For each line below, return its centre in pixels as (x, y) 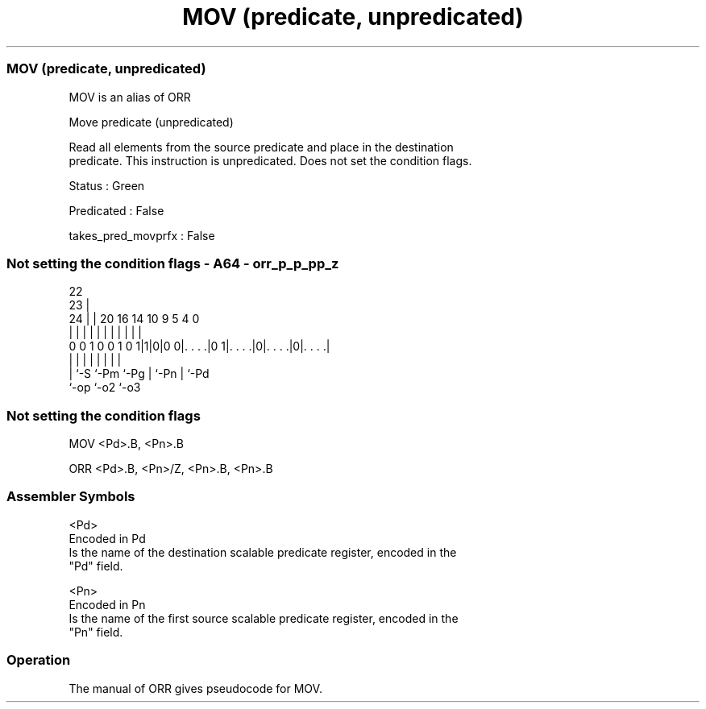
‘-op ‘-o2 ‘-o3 (105, 388)
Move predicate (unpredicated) (151, 122)
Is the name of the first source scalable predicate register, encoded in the (264, 618)
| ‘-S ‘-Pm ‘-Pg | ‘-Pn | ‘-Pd (139, 374)
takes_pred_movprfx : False (142, 235)
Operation (39, 660)
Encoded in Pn (107, 604)
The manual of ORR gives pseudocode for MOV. (195, 688)
